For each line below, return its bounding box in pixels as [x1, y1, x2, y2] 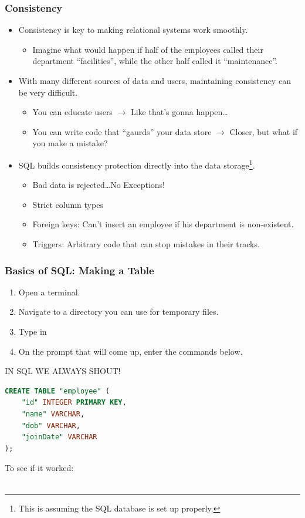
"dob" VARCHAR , [21, 421, 80, 430]
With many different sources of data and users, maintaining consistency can [18, 75, 291, 86]
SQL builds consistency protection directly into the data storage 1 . [18, 157, 255, 171]
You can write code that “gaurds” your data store [32, 125, 212, 137]
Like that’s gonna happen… [130, 106, 228, 118]
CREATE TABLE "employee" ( [5, 386, 110, 395]
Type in [18, 325, 47, 337]
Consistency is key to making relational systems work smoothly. [18, 23, 248, 36]
